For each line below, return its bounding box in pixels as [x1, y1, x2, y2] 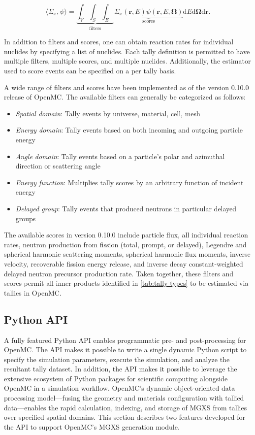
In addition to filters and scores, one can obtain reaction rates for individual [4, 36, 234, 47]
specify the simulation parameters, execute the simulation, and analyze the [4, 354, 230, 364]
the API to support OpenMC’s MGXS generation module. [4, 421, 180, 432]
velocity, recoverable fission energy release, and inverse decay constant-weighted [4, 258, 243, 268]
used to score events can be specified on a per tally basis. [4, 66, 176, 76]
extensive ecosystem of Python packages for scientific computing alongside [4, 373, 228, 383]
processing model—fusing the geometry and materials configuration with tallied [4, 393, 244, 403]
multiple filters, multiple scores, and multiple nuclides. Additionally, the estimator [4, 56, 251, 66]
